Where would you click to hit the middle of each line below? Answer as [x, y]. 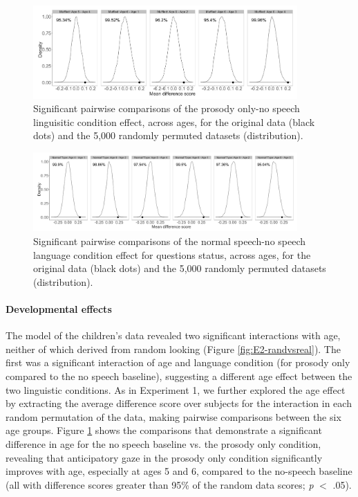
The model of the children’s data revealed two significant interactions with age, [173, 335]
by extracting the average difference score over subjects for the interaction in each [179, 403]
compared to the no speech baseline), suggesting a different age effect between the [179, 376]
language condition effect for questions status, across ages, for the [172, 254]
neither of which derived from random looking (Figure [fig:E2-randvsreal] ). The [173, 349]
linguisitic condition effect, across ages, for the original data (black [174, 121]
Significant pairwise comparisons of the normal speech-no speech [170, 241]
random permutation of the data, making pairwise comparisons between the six [173, 416]
